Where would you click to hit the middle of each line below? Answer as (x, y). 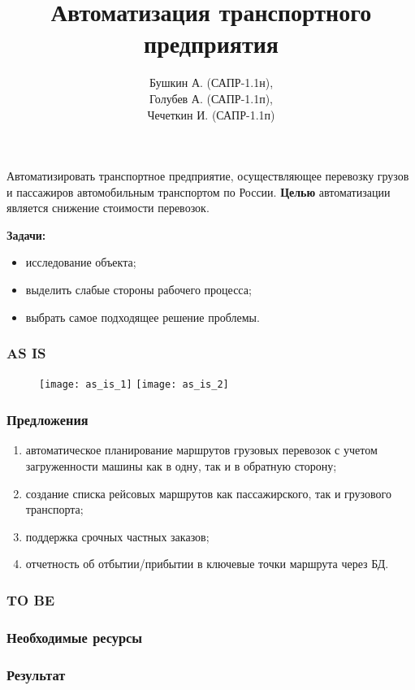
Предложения (48, 420)
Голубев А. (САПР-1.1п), (211, 98)
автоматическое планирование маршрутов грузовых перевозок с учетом (201, 450)
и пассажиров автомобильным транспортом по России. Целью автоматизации (199, 191)
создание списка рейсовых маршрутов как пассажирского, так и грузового (208, 493)
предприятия (211, 43)
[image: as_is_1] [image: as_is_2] (134, 385)
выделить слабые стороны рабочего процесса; (138, 290)
